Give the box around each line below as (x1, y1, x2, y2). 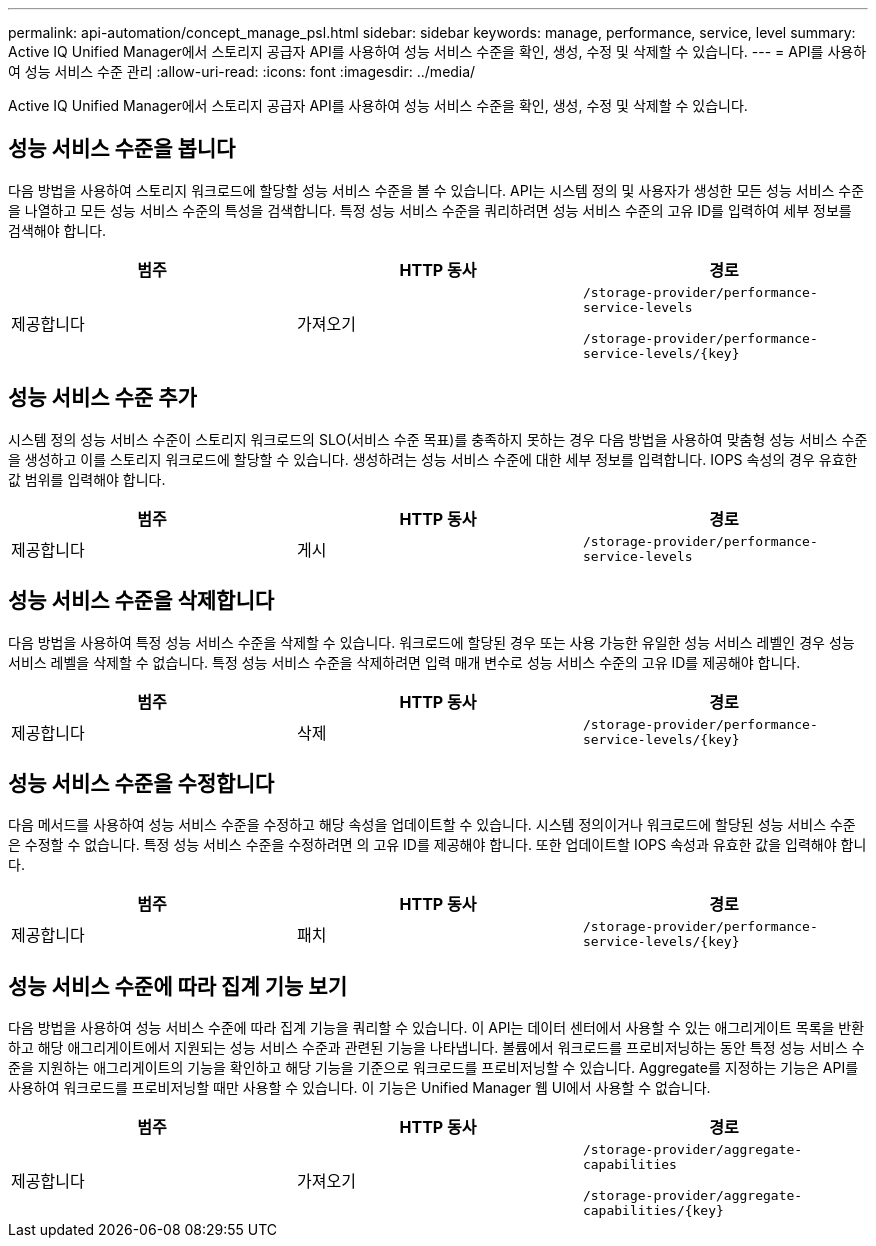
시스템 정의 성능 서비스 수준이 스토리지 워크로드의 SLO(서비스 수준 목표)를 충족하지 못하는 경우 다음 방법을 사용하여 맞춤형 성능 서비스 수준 (8, 430, 868, 448)
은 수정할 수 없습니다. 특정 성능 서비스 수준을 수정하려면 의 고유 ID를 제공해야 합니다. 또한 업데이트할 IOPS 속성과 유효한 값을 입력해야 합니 (8, 836, 867, 854)
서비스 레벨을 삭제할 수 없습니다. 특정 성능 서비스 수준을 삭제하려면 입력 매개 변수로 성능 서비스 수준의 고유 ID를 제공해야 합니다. (8, 653, 801, 671)
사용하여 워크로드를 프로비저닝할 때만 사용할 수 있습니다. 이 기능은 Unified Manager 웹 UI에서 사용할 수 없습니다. (8, 1079, 711, 1097)
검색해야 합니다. (8, 221, 107, 239)
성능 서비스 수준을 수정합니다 (8, 770, 275, 796)
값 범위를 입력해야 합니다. (8, 470, 166, 488)
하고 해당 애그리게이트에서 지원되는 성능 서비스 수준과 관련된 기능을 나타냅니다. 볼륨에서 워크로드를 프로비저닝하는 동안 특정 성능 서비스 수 (8, 1039, 865, 1057)
